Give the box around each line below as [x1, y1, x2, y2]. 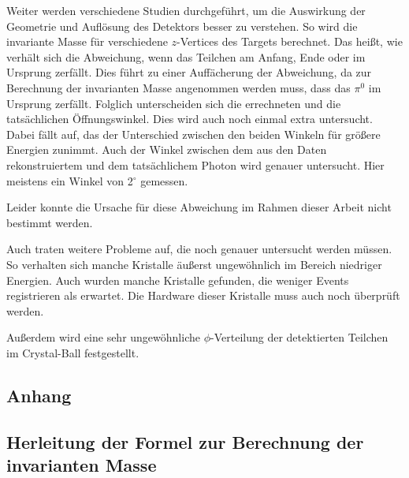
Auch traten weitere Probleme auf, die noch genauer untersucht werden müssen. [6, 241, 392, 257]
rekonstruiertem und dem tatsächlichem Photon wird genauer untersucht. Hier [6, 156, 385, 173]
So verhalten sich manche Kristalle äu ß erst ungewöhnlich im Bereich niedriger [6, 256, 382, 272]
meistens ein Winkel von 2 [6, 172, 133, 189]
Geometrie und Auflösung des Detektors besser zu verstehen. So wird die [6, 17, 358, 34]
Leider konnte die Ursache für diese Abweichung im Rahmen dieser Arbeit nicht [6, 199, 392, 215]
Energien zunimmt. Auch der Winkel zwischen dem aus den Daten [6, 141, 327, 158]
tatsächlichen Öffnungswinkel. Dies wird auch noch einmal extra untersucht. [6, 110, 373, 127]
